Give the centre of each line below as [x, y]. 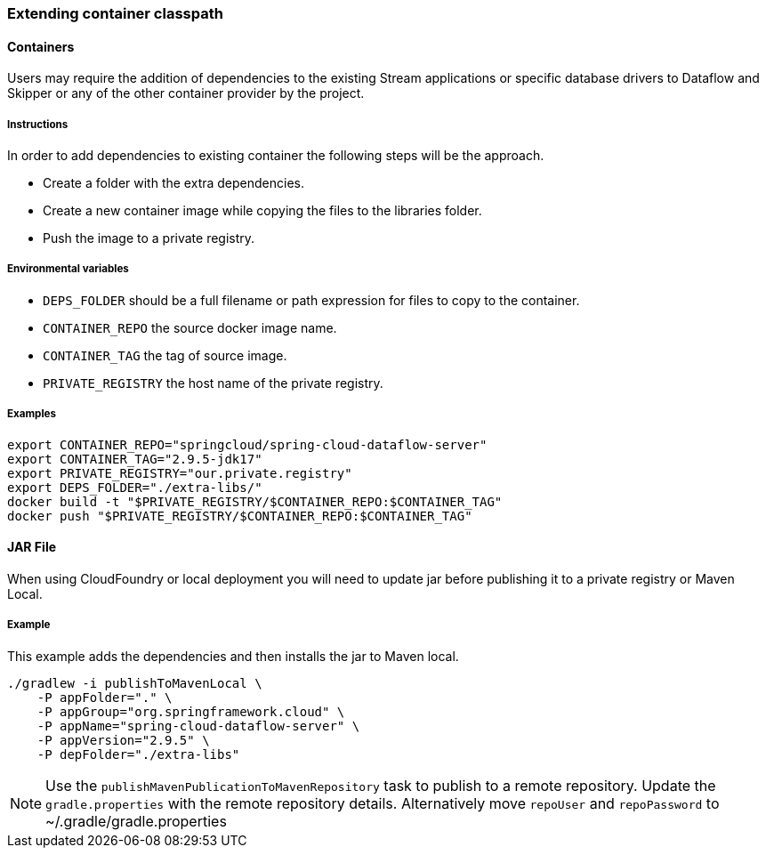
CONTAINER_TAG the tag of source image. [165, 355]
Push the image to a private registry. [149, 238]
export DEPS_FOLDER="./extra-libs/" [135, 487]
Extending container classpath [115, 13]
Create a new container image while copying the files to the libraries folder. [262, 210]
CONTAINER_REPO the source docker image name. [190, 327]
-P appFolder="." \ [105, 697]
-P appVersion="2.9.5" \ [123, 740]
